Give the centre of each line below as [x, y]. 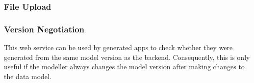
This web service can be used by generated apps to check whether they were [118, 47]
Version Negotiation [44, 29]
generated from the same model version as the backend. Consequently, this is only [127, 57]
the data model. [28, 76]
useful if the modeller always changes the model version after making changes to [124, 67]
